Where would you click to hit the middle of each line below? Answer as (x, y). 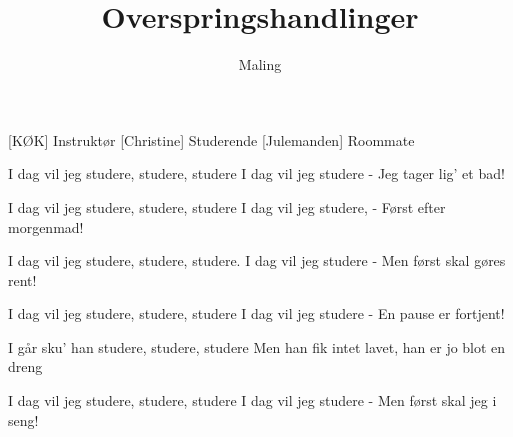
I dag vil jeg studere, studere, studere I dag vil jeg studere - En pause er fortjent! (256, 313)
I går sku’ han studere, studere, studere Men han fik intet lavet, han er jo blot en (257, 346)
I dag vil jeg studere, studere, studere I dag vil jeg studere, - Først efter (227, 206)
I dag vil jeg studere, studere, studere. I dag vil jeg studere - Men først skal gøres (257, 260)
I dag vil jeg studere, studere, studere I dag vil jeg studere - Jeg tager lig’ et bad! (256, 173)
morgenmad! (46, 226)
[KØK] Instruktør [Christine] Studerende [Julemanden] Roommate (211, 139)
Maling (260, 64)
